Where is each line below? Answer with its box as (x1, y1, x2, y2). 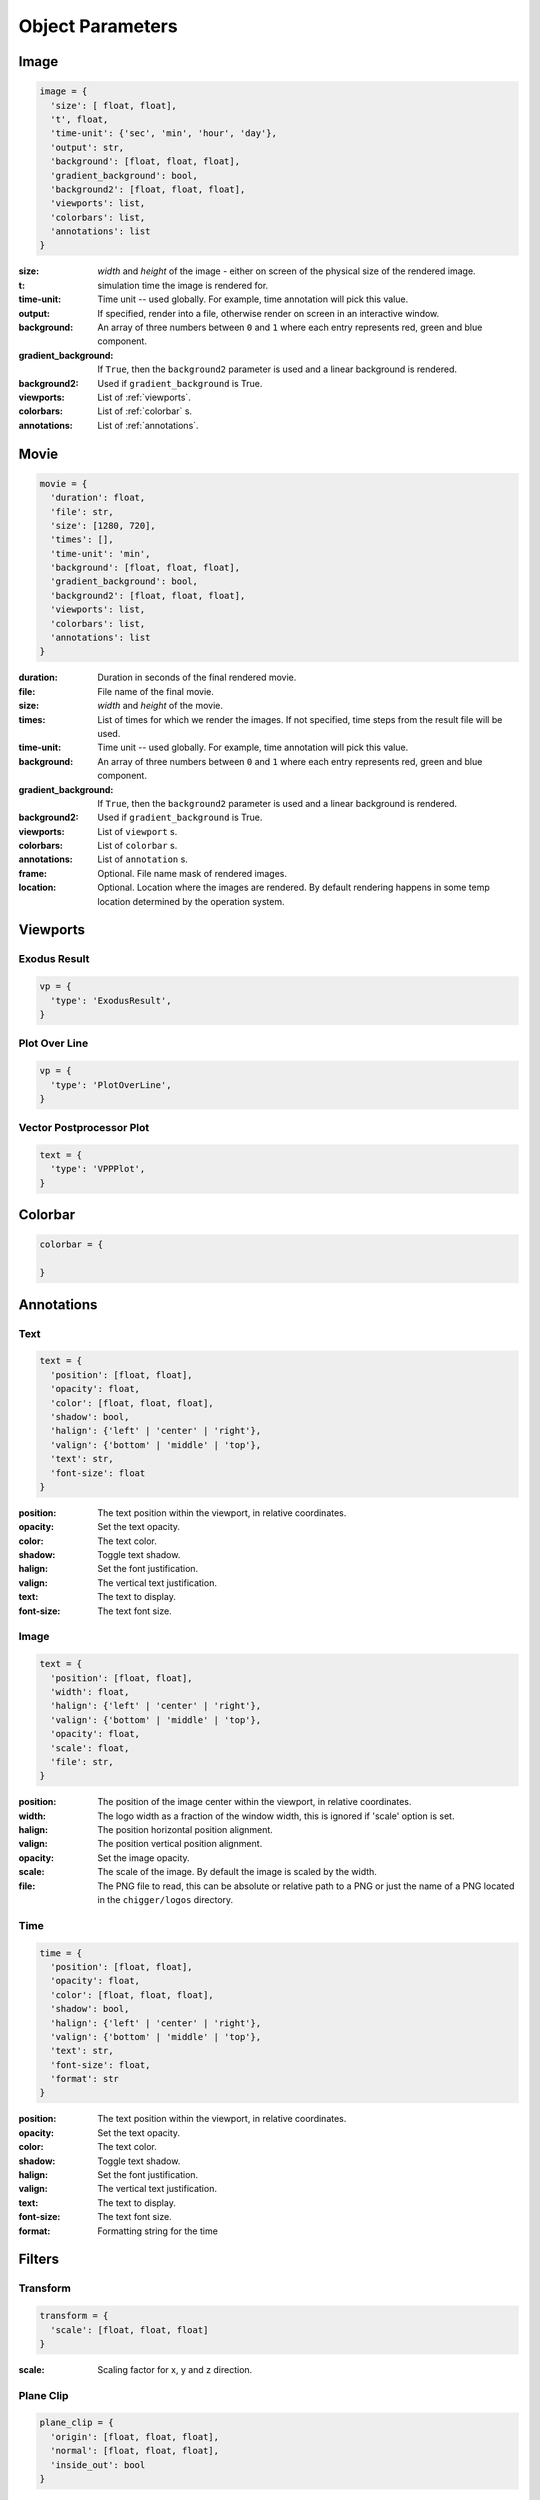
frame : (18, 867, 48, 879)
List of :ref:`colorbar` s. (97, 405, 193, 417)
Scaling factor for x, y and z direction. (97, 2363, 253, 2375)
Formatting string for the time (97, 2225, 219, 2237)
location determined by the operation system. (97, 895, 285, 907)
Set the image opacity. (97, 1851, 190, 1864)
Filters (18, 2251, 60, 2268)
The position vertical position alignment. (97, 1838, 263, 1850)
